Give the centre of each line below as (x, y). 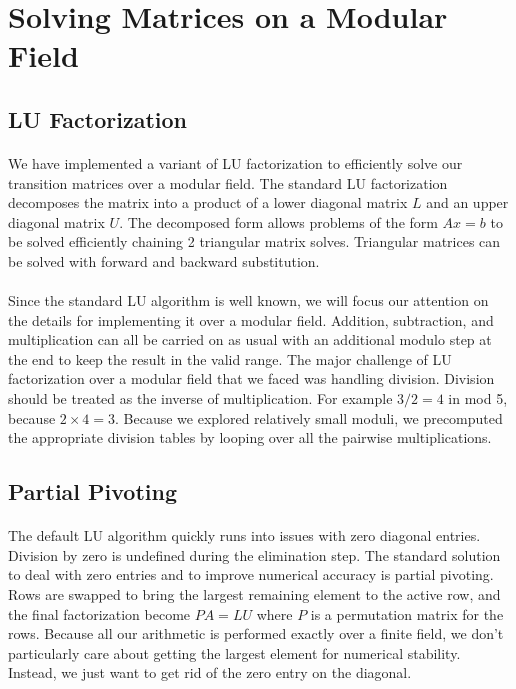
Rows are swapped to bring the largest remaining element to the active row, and (254, 594)
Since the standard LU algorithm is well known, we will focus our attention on (248, 300)
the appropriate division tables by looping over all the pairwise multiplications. (250, 437)
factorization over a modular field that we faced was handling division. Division (251, 378)
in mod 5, (478, 398)
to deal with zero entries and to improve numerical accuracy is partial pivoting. (251, 574)
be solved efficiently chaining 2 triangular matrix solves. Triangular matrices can (254, 241)
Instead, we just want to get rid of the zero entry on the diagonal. (210, 672)
